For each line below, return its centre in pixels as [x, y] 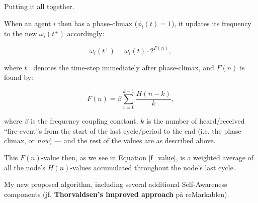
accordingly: [86, 33]
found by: [19, 77]
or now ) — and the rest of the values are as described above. [122, 140]
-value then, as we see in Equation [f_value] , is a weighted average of [147, 157]
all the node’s [25, 167]
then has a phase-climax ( [98, 23]
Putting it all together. [39, 6]
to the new [21, 33]
